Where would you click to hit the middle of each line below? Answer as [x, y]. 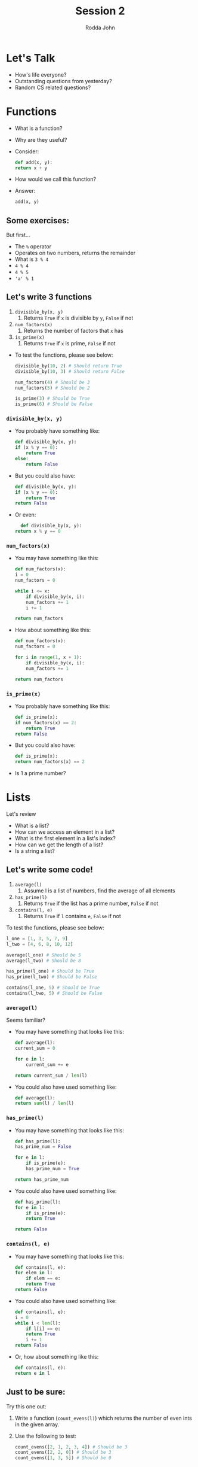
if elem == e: [43, 1278]
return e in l [32, 1373]
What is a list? [32, 826]
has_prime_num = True [52, 1169]
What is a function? [38, 128]
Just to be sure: [36, 1392]
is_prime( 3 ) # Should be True [52, 399]
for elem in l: [34, 1273]
